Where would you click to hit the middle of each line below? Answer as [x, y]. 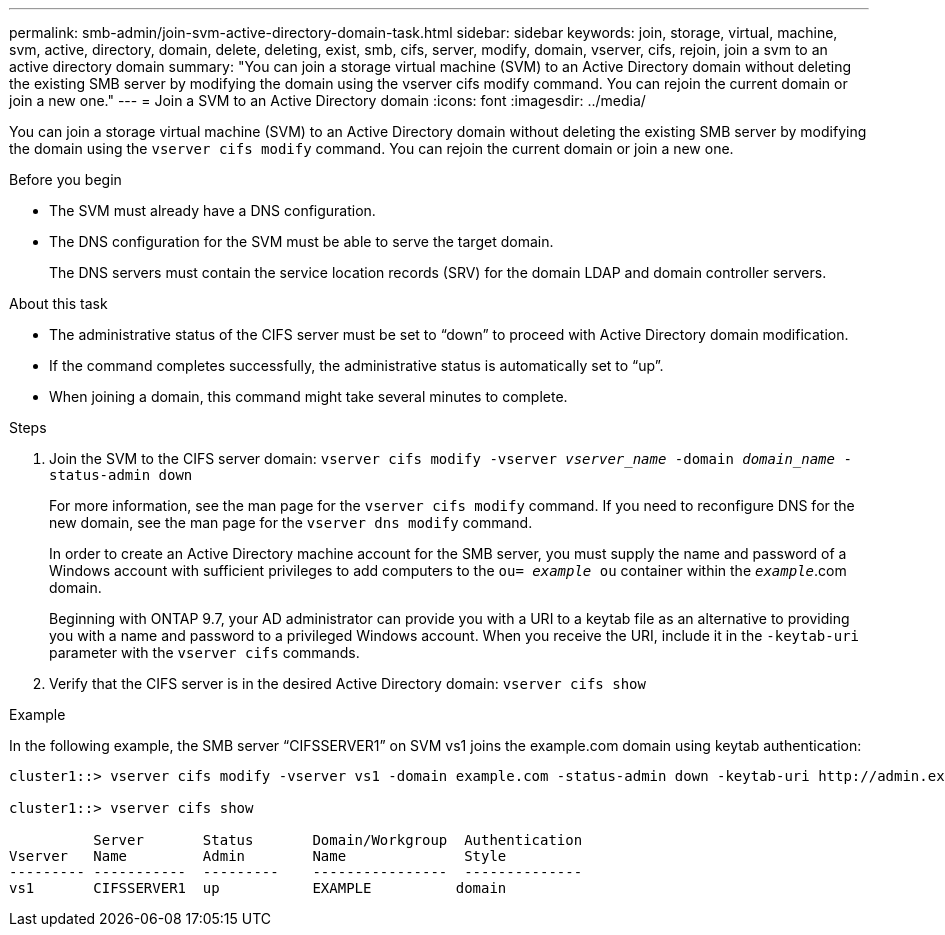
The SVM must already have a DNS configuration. [212, 210]
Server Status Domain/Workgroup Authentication [338, 840]
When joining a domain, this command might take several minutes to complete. [308, 396]
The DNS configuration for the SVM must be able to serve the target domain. [301, 241]
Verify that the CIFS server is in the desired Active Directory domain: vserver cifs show [347, 683]
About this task [58, 303]
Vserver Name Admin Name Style [258, 856]
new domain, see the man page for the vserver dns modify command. [291, 522]
